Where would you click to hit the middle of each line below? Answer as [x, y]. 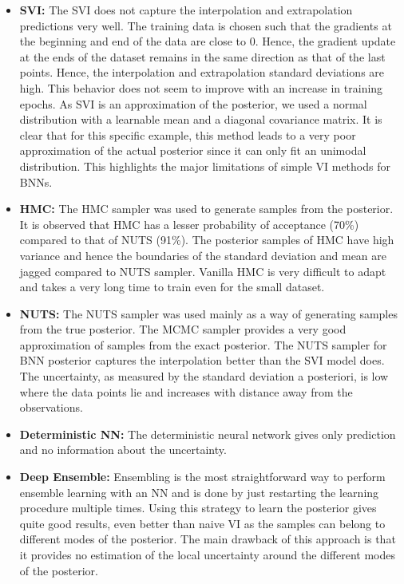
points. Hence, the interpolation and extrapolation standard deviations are [202, 72]
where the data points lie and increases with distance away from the [186, 391]
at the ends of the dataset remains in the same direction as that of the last [202, 56]
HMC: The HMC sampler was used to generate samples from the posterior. [206, 209]
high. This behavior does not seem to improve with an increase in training [201, 87]
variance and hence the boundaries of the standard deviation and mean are [203, 255]
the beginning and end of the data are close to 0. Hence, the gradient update [208, 41]
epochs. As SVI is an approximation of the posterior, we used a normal [193, 103]
